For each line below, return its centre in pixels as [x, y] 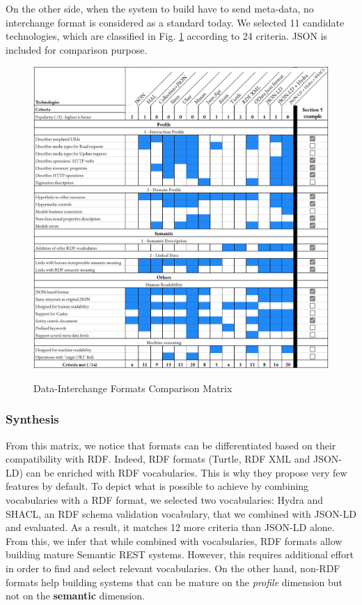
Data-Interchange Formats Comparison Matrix [133, 388]
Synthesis [32, 419]
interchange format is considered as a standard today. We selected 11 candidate [175, 22]
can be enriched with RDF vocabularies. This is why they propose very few [187, 472]
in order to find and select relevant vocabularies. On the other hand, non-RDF [173, 568]
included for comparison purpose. [77, 49]
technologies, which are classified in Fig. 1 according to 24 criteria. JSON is [167, 36]
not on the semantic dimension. [75, 596]
